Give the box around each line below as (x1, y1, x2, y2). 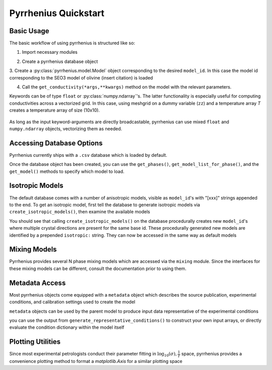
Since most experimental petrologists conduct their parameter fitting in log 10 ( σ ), (9, 351, 177, 358)
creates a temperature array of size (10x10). (9, 107, 100, 113)
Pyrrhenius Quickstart (9, 8, 105, 19)
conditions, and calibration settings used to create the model (9, 299, 135, 305)
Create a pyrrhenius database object (22, 58, 98, 64)
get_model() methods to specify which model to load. (9, 168, 124, 174)
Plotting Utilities (9, 337, 61, 346)
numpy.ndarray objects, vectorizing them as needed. (9, 126, 122, 132)
